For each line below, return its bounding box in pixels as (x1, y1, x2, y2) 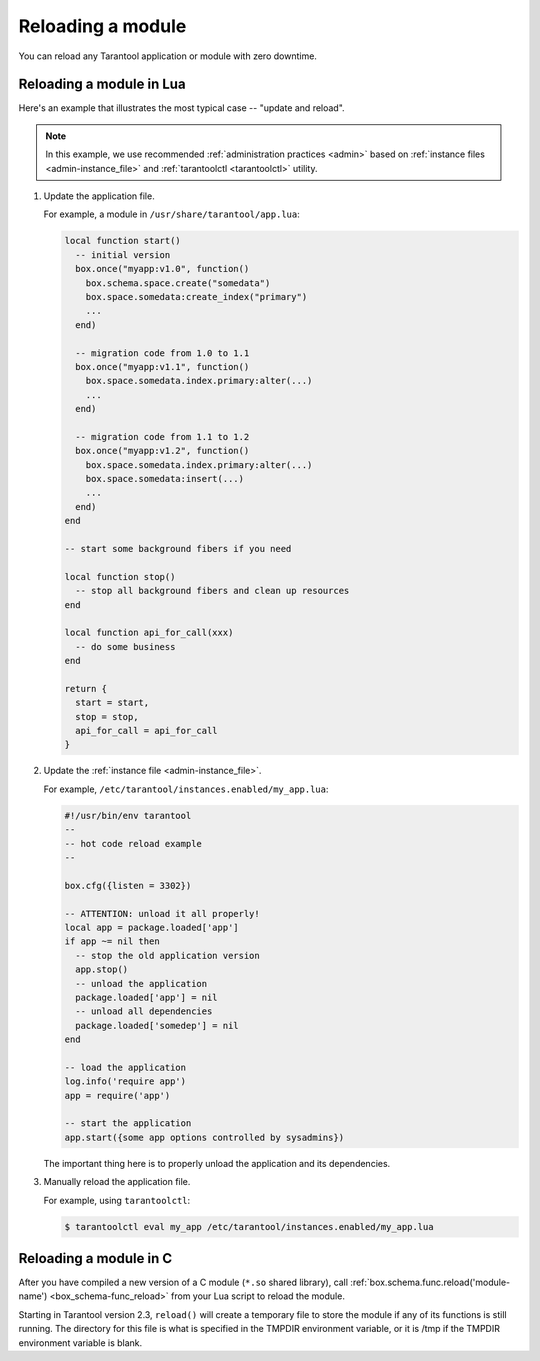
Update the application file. (43, 190, 155, 202)
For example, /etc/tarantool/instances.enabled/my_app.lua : (43, 783, 329, 795)
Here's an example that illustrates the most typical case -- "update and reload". (18, 102, 345, 114)
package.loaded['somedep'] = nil (75, 1020, 239, 1031)
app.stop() (75, 964, 129, 975)
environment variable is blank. (18, 1336, 143, 1349)
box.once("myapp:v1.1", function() (75, 361, 250, 372)
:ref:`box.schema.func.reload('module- (350, 1276, 510, 1289)
